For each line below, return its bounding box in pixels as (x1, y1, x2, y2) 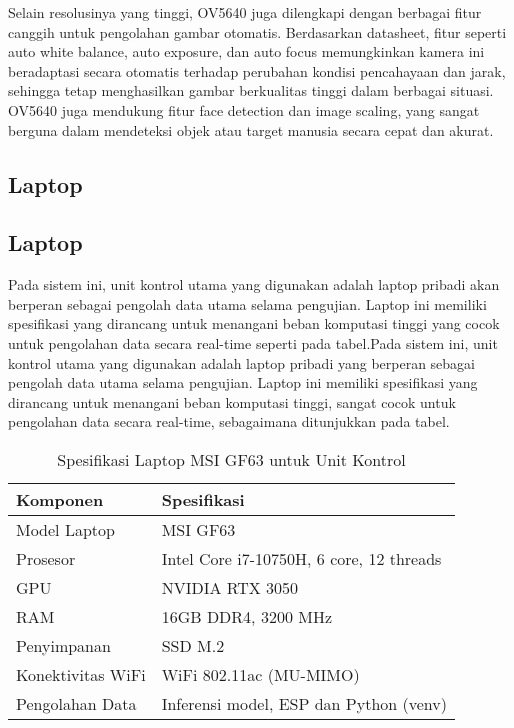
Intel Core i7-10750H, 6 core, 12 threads (161, 546, 442, 570)
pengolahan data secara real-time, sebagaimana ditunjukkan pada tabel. (8, 411, 450, 432)
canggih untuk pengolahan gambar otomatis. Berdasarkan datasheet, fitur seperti (8, 21, 507, 42)
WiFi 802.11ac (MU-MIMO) (161, 662, 360, 686)
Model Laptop (16, 517, 115, 541)
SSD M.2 (161, 633, 225, 657)
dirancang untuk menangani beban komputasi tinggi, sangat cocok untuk (8, 391, 456, 412)
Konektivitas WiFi (16, 662, 146, 686)
